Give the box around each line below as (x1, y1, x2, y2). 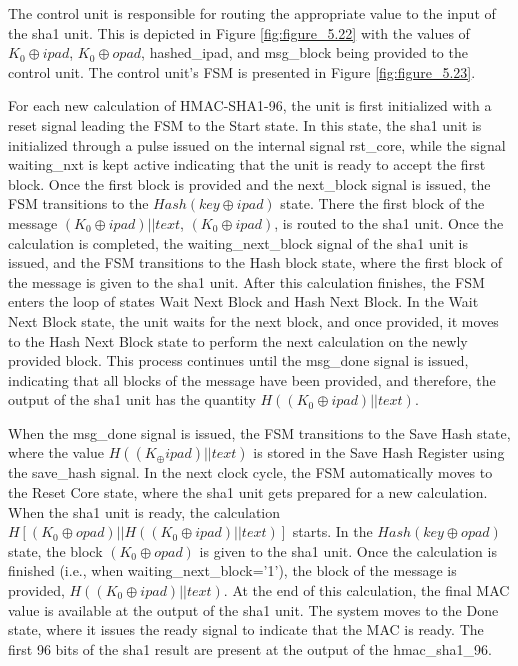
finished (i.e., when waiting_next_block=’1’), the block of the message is (8, 560, 457, 581)
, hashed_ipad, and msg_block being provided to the (141, 42, 468, 63)
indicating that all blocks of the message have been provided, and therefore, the (8, 369, 496, 390)
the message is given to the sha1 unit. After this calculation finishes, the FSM (8, 271, 485, 292)
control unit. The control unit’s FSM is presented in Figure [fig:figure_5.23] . (8, 61, 476, 82)
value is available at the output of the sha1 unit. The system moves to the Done (8, 599, 499, 620)
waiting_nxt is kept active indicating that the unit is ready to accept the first (8, 154, 486, 175)
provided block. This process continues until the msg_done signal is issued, (8, 350, 469, 371)
